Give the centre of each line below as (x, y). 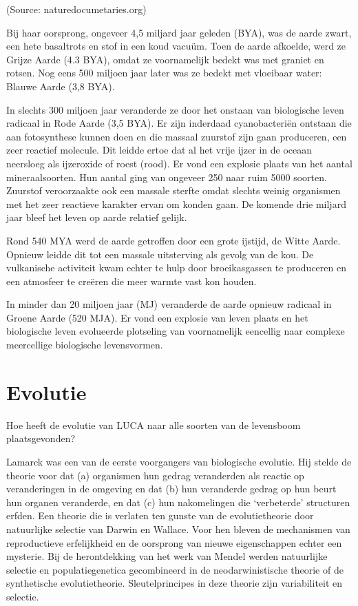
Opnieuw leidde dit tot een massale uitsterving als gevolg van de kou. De (160, 254)
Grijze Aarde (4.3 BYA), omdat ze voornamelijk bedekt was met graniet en (165, 59)
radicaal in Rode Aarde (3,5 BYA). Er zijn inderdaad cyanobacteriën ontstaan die (179, 123)
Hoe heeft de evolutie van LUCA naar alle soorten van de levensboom (154, 425)
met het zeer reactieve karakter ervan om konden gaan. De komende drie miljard (176, 203)
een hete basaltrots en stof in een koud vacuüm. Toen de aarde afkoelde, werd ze (176, 46)
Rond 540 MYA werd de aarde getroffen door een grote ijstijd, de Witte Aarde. (173, 240)
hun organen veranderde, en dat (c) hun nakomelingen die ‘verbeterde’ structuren (178, 502)
